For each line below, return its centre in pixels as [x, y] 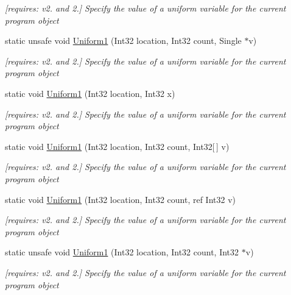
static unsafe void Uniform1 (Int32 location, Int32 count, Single [123, 41]
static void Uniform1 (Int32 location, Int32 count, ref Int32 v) [120, 199]
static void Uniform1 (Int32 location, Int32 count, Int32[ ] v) [117, 146]
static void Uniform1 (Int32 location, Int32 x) [90, 93]
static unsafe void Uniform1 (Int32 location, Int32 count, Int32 [122, 252]
